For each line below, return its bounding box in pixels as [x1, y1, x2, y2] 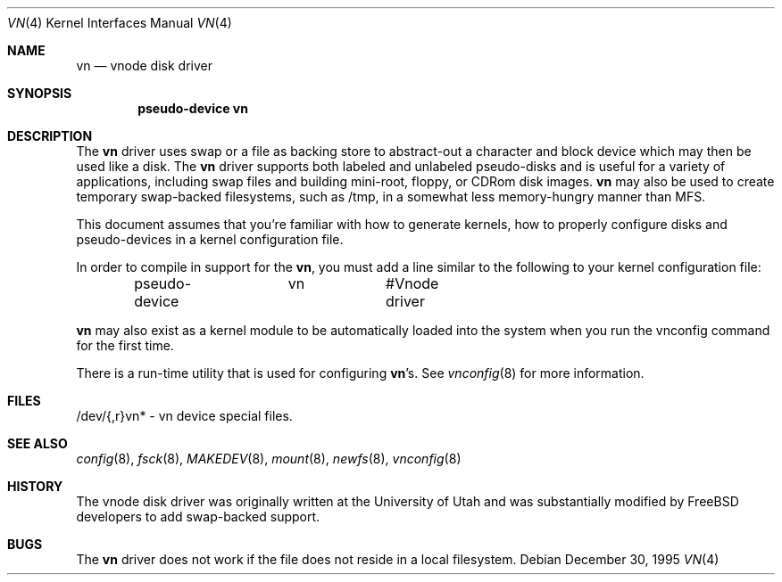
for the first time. [76, 338, 174, 353]
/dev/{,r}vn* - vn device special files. [76, 408, 293, 423]
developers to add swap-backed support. [76, 509, 320, 524]
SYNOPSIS [7, 86, 72, 101]
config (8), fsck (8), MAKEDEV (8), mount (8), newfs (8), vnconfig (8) [76, 451, 462, 466]
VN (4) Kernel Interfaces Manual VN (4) [7, 15, 232, 30]
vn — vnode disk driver [76, 58, 212, 73]
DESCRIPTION [7, 128, 93, 143]
